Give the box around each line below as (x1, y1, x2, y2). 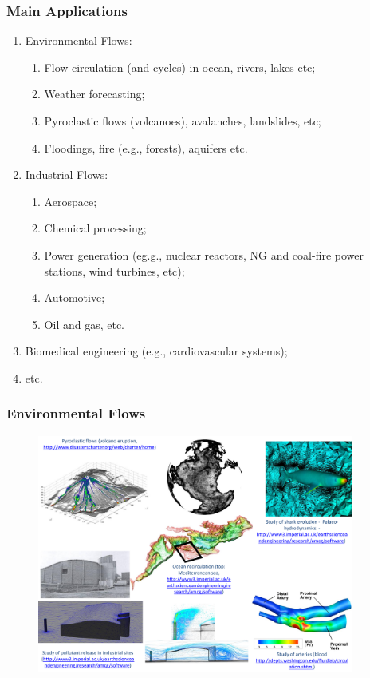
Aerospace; (44, 192, 97, 209)
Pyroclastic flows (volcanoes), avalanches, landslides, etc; (44, 113, 321, 129)
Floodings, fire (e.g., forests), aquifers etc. (44, 139, 248, 156)
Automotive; (44, 289, 105, 306)
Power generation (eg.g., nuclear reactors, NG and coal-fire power (44, 246, 364, 263)
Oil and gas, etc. (44, 315, 125, 332)
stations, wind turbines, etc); (44, 262, 185, 279)
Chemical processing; (44, 220, 147, 236)
